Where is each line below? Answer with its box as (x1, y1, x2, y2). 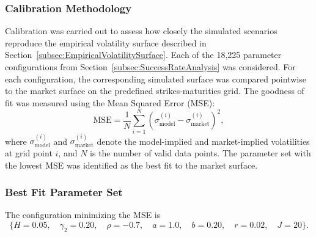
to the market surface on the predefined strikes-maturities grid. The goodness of (5, 84, 304, 97)
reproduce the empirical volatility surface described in (5, 36, 207, 49)
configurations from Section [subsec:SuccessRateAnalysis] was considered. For (5, 60, 296, 73)
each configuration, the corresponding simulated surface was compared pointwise (5, 72, 306, 85)
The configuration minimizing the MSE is (5, 208, 161, 221)
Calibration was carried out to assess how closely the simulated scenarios (5, 24, 277, 37)
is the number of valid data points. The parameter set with (90, 146, 311, 159)
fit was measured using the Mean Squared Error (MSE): (5, 96, 215, 109)
